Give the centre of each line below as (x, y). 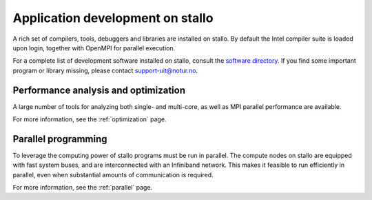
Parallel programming (60, 139)
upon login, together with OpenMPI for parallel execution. (94, 48)
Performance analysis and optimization (99, 90)
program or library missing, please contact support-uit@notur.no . (105, 70)
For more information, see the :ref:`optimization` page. (90, 119)
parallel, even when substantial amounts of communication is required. (113, 174)
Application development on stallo (113, 18)
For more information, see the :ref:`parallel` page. (83, 188)
